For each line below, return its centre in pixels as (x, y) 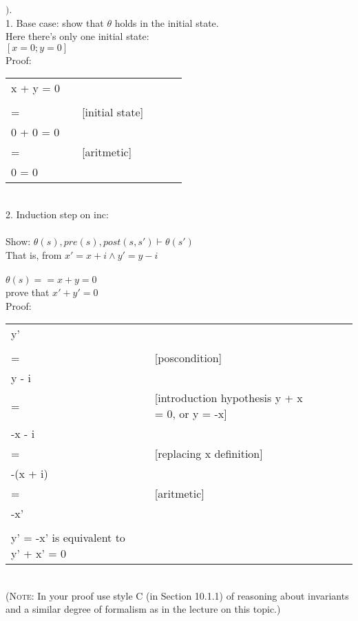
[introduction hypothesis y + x (229, 398)
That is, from (34, 254)
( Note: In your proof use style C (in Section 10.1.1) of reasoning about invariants (177, 595)
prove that (28, 292)
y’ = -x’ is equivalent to (68, 538)
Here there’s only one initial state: (77, 36)
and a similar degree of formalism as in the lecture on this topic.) (143, 609)
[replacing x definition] (209, 454)
